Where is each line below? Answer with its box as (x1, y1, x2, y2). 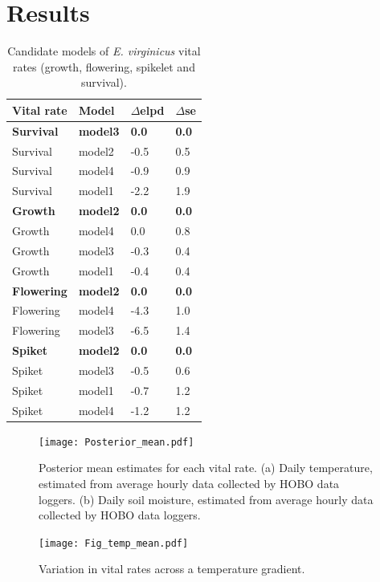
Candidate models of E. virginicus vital (7, 43, 201, 59)
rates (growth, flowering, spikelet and (12, 58, 195, 75)
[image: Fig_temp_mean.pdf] (39, 537, 189, 549)
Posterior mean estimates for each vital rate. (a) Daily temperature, (39, 459, 373, 476)
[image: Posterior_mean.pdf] (39, 436, 194, 448)
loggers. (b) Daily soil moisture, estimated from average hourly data (39, 490, 374, 507)
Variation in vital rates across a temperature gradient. (39, 560, 305, 577)
